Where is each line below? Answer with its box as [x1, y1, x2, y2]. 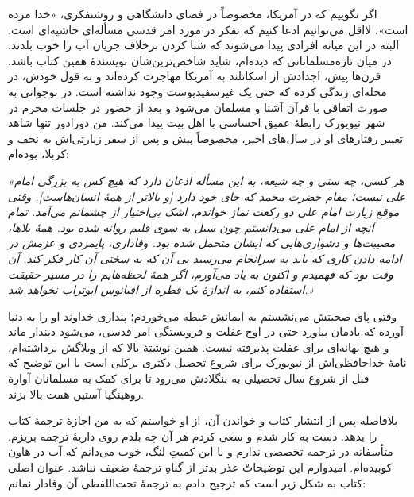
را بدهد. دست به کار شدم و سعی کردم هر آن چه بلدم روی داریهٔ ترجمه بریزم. [8, 427, 377, 444]
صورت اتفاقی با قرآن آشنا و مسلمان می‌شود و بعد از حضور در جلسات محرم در [8, 98, 389, 115]
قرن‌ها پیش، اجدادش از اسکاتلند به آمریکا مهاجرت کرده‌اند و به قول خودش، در [8, 67, 381, 84]
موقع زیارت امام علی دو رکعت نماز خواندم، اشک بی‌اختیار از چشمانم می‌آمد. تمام [8, 203, 400, 220]
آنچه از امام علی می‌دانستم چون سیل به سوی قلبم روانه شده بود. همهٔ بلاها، [8, 218, 374, 235]
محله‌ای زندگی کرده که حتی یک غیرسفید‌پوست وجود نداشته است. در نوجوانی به [8, 83, 387, 99]
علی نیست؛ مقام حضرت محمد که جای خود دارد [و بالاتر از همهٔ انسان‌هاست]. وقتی [8, 187, 406, 204]
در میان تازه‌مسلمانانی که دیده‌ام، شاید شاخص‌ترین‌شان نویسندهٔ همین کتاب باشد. [8, 52, 392, 68]
